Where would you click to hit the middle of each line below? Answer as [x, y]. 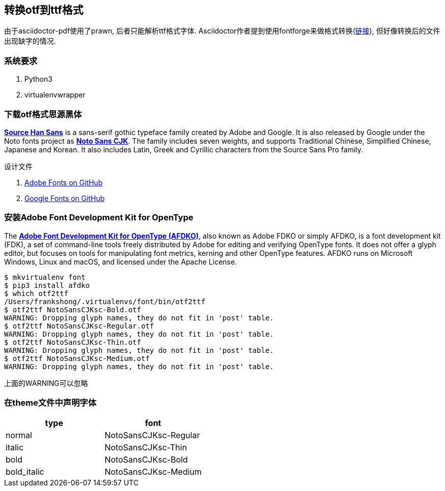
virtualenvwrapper [55, 95]
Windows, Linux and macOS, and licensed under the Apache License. [121, 261]
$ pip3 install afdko [47, 285]
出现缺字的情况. [30, 41]
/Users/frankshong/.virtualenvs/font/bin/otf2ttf [105, 301]
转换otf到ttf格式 [44, 10]
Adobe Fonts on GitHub [63, 182]
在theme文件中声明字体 [50, 403]
